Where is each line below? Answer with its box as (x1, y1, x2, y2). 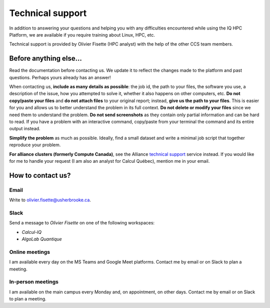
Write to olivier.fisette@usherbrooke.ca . (9, 197, 91, 203)
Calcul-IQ (21, 229, 42, 235)
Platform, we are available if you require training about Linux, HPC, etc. (9, 32, 155, 38)
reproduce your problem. (9, 142, 61, 148)
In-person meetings (9, 278, 58, 285)
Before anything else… (9, 54, 82, 63)
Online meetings (9, 248, 50, 255)
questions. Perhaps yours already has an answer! (9, 74, 111, 80)
